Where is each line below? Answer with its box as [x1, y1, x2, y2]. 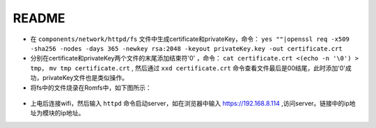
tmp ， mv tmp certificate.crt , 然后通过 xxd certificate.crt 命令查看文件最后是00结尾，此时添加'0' [30, 63, 346, 72]
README [13, 10, 65, 26]
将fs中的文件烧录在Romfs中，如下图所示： [30, 83, 152, 92]
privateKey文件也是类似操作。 [42, 74, 129, 82]
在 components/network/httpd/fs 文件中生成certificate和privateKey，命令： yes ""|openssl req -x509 [30, 35, 350, 43]
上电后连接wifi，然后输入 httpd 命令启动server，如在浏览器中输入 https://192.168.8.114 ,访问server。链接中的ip [30, 99, 350, 107]
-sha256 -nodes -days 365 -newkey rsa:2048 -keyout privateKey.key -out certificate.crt [30, 45, 343, 52]
